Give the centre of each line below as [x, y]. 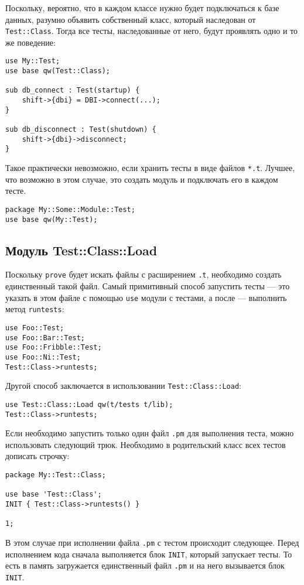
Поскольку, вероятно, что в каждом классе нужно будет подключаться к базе [142, 8]
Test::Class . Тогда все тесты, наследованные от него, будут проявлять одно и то [152, 31]
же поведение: [30, 42]
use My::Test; [33, 61]
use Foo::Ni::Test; [43, 357]
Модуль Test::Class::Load [81, 250]
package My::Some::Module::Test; [70, 209]
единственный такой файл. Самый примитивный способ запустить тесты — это [148, 286]
